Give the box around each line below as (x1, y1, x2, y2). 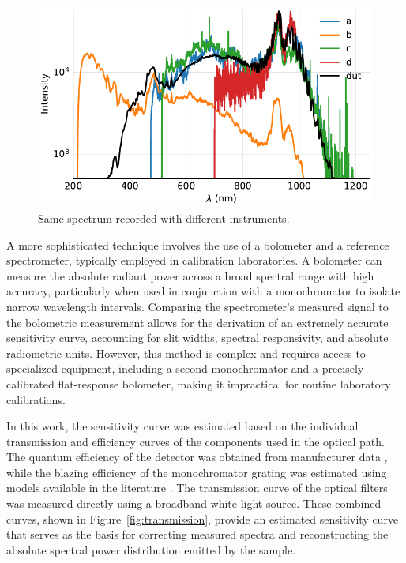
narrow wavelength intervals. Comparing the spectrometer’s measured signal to (6, 298, 389, 314)
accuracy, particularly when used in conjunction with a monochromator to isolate (6, 283, 400, 299)
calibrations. (6, 391, 66, 407)
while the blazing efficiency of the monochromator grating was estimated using (6, 464, 387, 480)
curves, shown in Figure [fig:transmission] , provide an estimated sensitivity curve (6, 510, 399, 527)
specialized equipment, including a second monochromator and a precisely (6, 360, 364, 377)
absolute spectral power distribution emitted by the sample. (6, 541, 295, 557)
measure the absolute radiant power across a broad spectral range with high (6, 267, 374, 283)
